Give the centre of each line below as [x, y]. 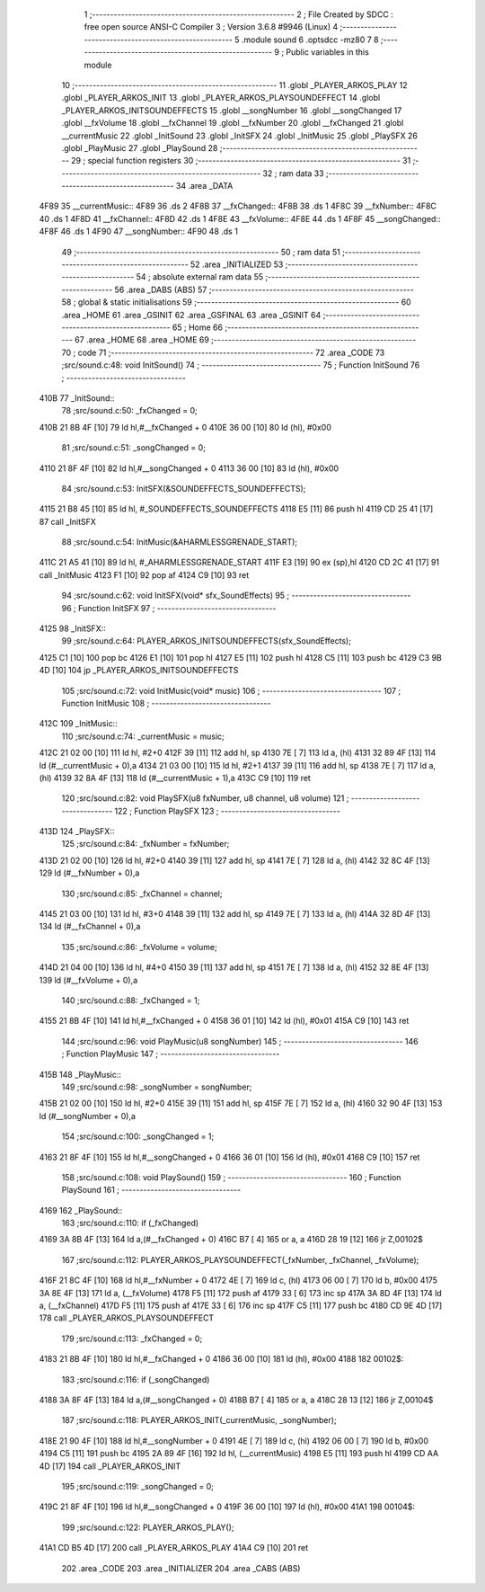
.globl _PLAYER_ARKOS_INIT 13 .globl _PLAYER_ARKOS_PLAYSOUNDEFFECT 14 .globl [221, 98]
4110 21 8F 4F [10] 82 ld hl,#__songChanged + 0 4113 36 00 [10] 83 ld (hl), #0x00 [189, 468]
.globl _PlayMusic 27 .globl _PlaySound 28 [140, 147]
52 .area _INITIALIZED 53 [237, 264]
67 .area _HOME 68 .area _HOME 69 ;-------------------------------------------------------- [246, 340]
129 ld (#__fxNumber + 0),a [89, 873]
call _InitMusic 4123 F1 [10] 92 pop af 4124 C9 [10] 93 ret [144, 574]
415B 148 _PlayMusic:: [80, 1074]
